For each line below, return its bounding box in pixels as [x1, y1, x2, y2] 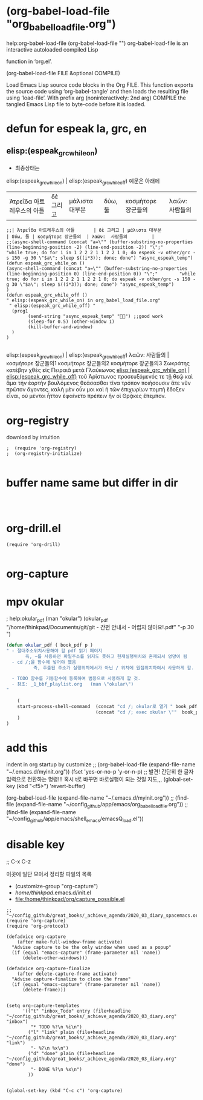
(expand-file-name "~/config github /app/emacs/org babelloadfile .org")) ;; [15, 801, 188, 809]
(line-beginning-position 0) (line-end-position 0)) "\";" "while [6, 271, 196, 277]
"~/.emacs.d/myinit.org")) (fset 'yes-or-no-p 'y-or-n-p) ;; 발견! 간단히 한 [6, 768, 183, 775]
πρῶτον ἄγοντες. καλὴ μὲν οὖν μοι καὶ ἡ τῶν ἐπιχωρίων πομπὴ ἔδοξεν [6, 386, 185, 393]
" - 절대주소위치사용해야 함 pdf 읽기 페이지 [6, 647, 103, 653]
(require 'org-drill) [6, 542, 61, 548]
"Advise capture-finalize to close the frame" [11, 976, 131, 982]
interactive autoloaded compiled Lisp [6, 46, 98, 53]
